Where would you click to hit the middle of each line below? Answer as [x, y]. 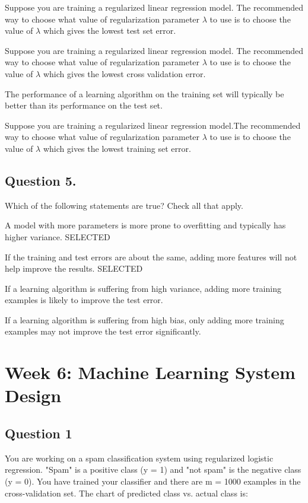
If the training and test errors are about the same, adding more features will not [151, 257]
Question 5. [41, 180]
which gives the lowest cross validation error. [124, 73]
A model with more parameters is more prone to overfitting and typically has [145, 225]
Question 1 [39, 433]
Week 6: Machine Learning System [150, 372]
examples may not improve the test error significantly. [103, 331]
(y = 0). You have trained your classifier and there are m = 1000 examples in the [153, 481]
